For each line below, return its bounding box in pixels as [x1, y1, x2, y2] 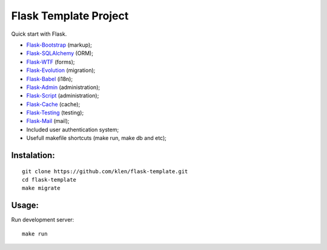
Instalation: [11, 150, 55, 160]
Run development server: [11, 216, 74, 223]
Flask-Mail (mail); [26, 117, 70, 125]
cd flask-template [22, 176, 77, 183]
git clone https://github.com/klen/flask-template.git [22, 168, 188, 175]
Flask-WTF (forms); [26, 58, 75, 65]
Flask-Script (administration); [26, 92, 99, 99]
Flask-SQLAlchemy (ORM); [26, 50, 94, 57]
